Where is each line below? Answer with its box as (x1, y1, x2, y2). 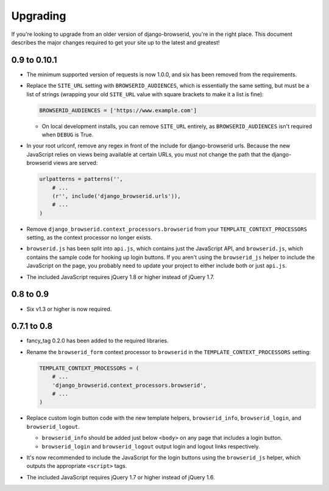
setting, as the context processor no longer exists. (26, 234, 152, 241)
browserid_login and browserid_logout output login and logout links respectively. (41, 442, 260, 450)
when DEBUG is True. (41, 131, 94, 138)
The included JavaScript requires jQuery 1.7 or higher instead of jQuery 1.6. (26, 473, 215, 481)
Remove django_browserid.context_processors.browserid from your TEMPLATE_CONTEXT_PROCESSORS (26, 225, 308, 233)
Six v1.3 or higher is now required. (26, 305, 112, 313)
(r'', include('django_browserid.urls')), (52, 193, 181, 199)
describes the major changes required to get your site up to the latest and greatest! (11, 38, 220, 46)
